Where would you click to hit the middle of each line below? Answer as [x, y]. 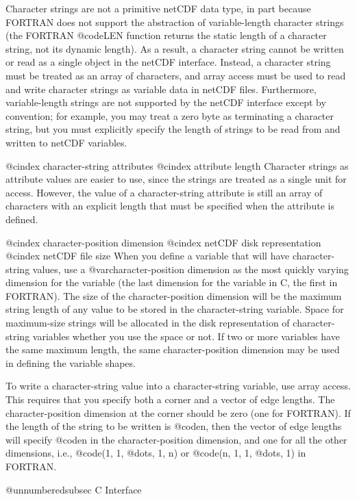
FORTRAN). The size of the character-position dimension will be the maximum [174, 295]
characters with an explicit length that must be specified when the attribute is [170, 206]
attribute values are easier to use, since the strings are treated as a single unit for [176, 179]
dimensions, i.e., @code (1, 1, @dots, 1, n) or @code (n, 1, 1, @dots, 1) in [156, 453]
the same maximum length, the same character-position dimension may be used [173, 349]
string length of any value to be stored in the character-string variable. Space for [175, 309]
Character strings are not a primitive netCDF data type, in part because [158, 8]
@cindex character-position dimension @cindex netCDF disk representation [163, 242]
